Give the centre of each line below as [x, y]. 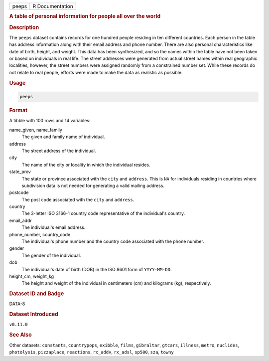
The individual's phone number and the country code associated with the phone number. [113, 241]
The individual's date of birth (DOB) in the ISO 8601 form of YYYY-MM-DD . [97, 269]
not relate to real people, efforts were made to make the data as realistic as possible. [96, 72]
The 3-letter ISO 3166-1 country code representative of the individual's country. [103, 213]
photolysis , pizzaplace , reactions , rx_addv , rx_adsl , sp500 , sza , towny [91, 352]
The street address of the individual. [59, 151]
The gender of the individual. [51, 255]
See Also [20, 335]
